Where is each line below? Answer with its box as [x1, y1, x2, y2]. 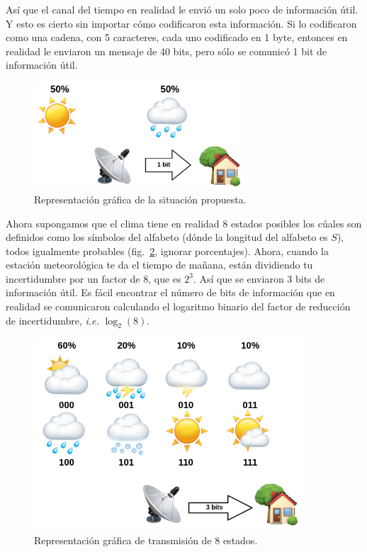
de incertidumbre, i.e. [6, 312, 99, 327]
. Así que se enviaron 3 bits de [193, 271, 325, 286]
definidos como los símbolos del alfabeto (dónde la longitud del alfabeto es [6, 230, 328, 244]
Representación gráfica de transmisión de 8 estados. [34, 533, 258, 548]
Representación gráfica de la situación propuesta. [34, 191, 247, 206]
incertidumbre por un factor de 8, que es [6, 271, 181, 286]
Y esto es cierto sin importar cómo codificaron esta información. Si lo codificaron [6, 16, 357, 30]
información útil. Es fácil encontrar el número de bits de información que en [6, 285, 335, 300]
